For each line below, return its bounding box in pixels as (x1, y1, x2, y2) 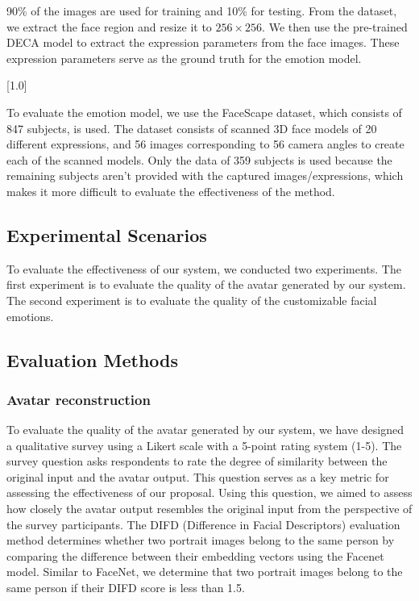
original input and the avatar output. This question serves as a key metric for (6, 468, 389, 485)
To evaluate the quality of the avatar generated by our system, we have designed (6, 421, 404, 438)
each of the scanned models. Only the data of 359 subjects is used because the (6, 151, 392, 168)
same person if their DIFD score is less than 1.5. (6, 579, 245, 596)
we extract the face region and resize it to (6, 18, 212, 35)
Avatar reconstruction (6, 389, 151, 409)
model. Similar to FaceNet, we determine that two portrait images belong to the (6, 563, 403, 580)
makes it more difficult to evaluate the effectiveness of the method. (6, 182, 335, 199)
